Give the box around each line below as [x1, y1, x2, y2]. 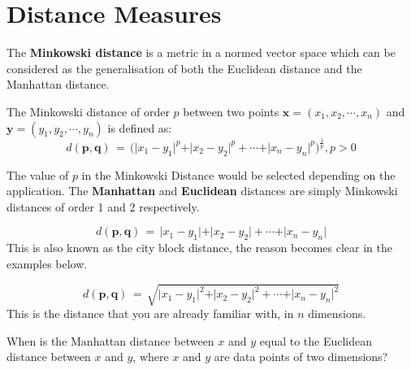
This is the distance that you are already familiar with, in [6, 304, 294, 321]
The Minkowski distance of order [6, 102, 170, 120]
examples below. [6, 255, 88, 272]
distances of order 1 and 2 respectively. [6, 198, 200, 215]
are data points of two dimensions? [214, 348, 388, 365]
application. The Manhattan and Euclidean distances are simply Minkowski [6, 182, 398, 199]
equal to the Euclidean [259, 332, 373, 349]
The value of [6, 166, 69, 183]
